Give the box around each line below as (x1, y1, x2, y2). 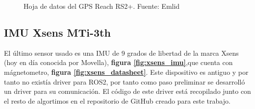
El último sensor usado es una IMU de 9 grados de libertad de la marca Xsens (4, 47, 239, 58)
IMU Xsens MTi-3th (4, 24, 111, 40)
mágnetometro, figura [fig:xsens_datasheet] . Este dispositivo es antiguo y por (4, 66, 249, 77)
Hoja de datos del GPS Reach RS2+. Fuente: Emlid (24, 1, 180, 11)
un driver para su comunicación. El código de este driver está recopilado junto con (4, 86, 251, 96)
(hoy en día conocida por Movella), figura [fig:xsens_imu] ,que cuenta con (4, 57, 233, 67)
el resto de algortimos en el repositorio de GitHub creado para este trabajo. (4, 95, 230, 106)
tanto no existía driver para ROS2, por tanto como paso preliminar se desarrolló (4, 76, 245, 87)
